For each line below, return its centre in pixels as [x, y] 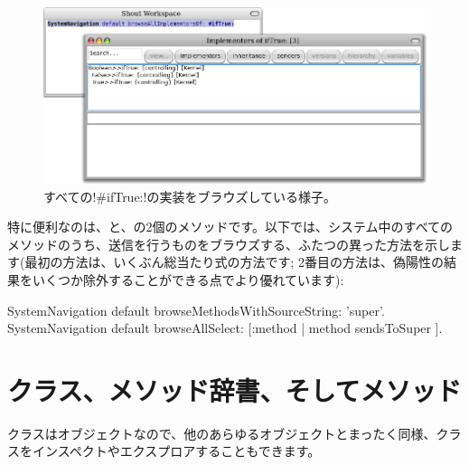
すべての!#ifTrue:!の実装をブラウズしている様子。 [190, 196]
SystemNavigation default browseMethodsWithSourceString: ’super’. [196, 310]
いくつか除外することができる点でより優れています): [188, 279]
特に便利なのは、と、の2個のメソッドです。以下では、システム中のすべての [230, 227]
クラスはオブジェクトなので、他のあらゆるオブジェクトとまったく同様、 [222, 433]
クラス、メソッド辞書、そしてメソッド [234, 389]
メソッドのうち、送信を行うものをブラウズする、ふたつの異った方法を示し [229, 244]
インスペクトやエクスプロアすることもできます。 [176, 451]
